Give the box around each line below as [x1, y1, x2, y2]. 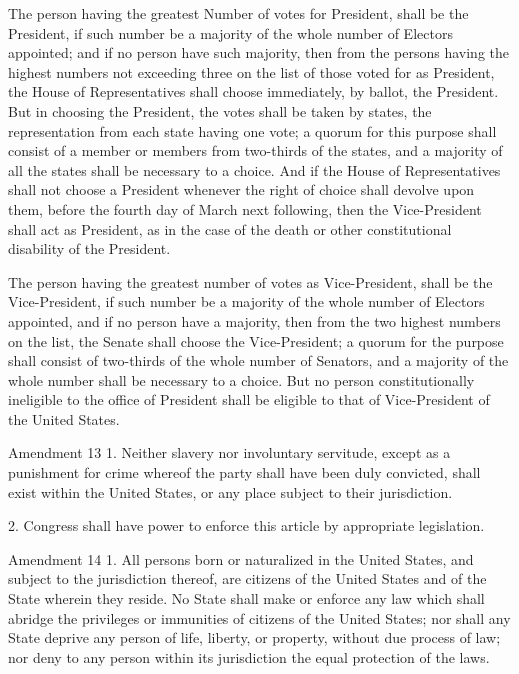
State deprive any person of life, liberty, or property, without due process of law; [8, 627, 501, 648]
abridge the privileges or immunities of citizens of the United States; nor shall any [8, 607, 511, 628]
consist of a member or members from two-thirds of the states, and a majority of [8, 140, 503, 161]
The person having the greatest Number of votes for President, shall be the [8, 3, 469, 23]
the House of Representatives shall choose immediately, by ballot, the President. [8, 81, 499, 102]
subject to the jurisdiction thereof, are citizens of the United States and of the [8, 568, 487, 589]
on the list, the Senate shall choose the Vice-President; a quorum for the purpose [8, 330, 504, 351]
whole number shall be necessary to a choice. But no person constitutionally [8, 369, 475, 390]
